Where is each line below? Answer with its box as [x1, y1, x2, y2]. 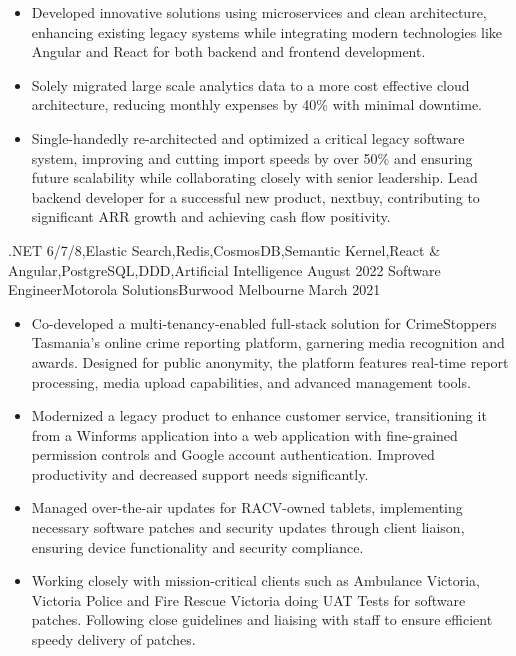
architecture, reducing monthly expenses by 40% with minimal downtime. [31, 94, 483, 115]
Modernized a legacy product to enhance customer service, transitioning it [31, 405, 487, 426]
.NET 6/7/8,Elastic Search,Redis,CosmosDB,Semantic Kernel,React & [8, 239, 441, 260]
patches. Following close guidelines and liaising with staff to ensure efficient [31, 609, 493, 630]
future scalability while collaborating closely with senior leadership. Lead [31, 167, 478, 188]
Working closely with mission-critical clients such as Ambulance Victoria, [31, 570, 480, 591]
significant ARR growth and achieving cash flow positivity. [31, 206, 391, 227]
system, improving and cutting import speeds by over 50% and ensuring [31, 147, 473, 168]
